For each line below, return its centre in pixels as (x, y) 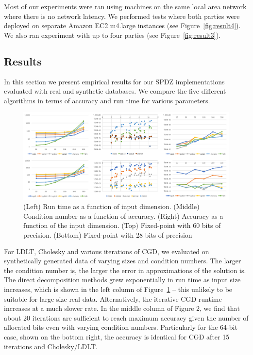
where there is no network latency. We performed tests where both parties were (122, 16)
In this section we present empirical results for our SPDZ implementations (114, 81)
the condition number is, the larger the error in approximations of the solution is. (125, 270)
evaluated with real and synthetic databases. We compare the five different (115, 91)
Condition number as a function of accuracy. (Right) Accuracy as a (123, 216)
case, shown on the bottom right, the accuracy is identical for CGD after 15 (117, 336)
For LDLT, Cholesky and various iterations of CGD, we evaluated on (107, 251)
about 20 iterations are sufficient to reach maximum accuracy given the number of (126, 317)
